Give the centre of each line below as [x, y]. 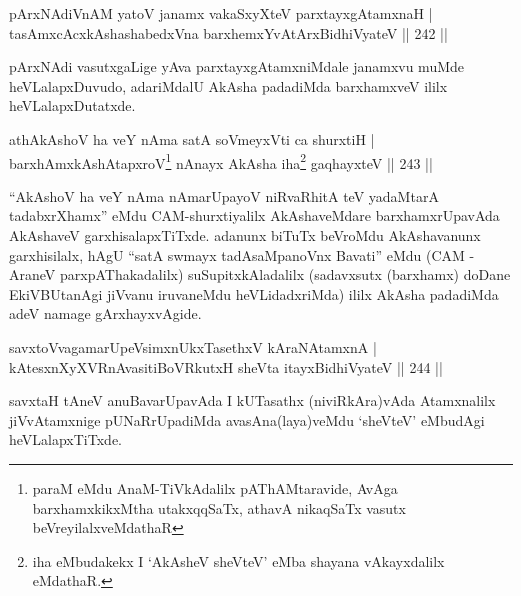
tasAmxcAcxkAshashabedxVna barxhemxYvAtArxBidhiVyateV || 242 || [228, 32]
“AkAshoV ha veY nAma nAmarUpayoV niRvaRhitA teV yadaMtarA [224, 195]
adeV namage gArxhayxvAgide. [105, 313]
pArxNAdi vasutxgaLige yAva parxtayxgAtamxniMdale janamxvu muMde [237, 66]
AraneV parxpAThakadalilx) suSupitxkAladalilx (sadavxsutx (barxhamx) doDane [260, 274]
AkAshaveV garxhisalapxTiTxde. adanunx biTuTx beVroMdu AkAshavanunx [245, 235]
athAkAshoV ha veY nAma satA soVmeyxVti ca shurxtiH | [192, 138]
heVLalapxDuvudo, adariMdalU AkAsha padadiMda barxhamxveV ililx [228, 85]
